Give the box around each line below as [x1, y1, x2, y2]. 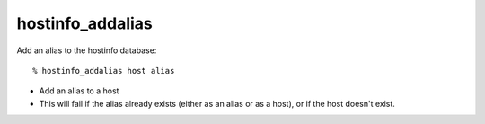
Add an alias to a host [39, 85, 119, 96]
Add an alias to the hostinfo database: [16, 45, 157, 56]
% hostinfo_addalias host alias [32, 66, 175, 75]
